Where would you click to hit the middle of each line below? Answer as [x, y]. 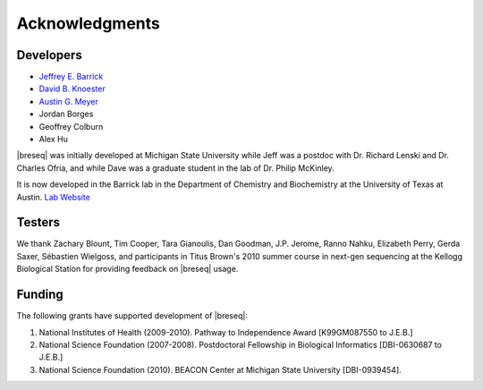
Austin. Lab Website [54, 197]
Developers [49, 55]
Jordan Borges [66, 114]
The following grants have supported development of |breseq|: [132, 316]
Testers [38, 222]
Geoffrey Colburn [71, 126]
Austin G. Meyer [68, 101]
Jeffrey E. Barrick [71, 77]
